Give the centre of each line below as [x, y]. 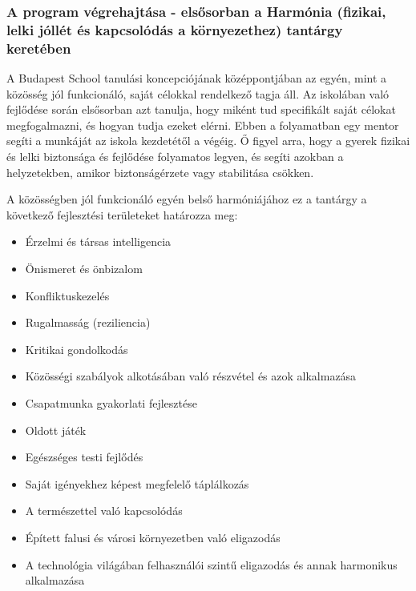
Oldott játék [56, 430]
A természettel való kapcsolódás [104, 511]
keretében [39, 48]
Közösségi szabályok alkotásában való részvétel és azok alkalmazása [191, 376]
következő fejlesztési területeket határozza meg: [122, 214]
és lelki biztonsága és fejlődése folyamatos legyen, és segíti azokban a [175, 157]
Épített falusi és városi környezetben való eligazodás [153, 537]
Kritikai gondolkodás [77, 349]
